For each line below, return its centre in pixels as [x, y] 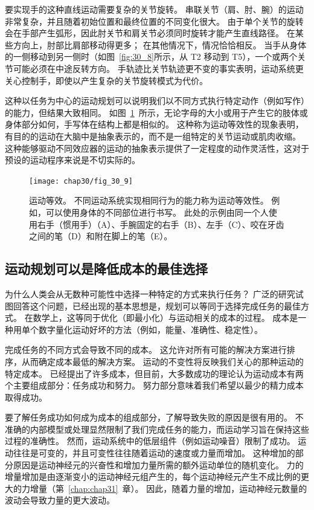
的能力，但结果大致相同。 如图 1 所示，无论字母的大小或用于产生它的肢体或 [156, 112]
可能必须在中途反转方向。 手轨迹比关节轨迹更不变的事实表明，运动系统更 [158, 68]
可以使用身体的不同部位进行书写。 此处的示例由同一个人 [157, 212]
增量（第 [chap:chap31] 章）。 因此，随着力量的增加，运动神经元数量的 [168, 488]
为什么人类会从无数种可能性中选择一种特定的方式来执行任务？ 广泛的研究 [150, 293]
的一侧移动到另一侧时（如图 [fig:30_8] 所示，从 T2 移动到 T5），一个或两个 [151, 56]
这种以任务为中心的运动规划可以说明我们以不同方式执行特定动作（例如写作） [157, 101]
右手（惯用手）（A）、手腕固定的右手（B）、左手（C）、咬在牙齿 [161, 224]
